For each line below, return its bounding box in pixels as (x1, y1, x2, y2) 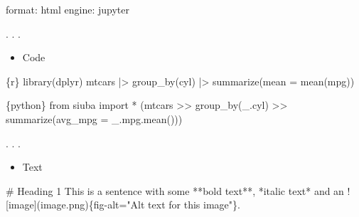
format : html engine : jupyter (6, 2, 130, 16)
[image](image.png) (6, 197, 89, 212)
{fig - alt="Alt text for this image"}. (88, 197, 240, 212)
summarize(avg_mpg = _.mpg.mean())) (6, 111, 183, 126)
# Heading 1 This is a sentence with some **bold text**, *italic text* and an (6, 183, 344, 198)
